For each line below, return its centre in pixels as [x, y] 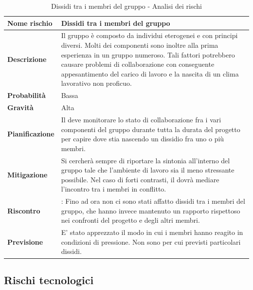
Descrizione [27, 59]
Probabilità [27, 95]
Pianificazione [31, 134]
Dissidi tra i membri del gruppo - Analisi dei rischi [126, 6]
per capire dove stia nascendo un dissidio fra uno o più [143, 139]
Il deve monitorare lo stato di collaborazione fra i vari [141, 119]
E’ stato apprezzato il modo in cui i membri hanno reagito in [152, 232]
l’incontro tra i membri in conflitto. [114, 189]
